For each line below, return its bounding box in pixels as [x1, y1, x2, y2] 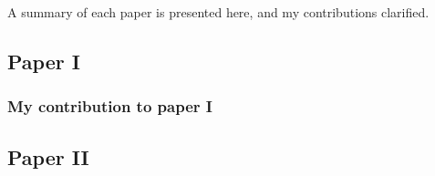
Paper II [7, 142, 89, 171]
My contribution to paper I [7, 95, 212, 118]
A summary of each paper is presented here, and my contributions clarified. [7, 3, 430, 21]
